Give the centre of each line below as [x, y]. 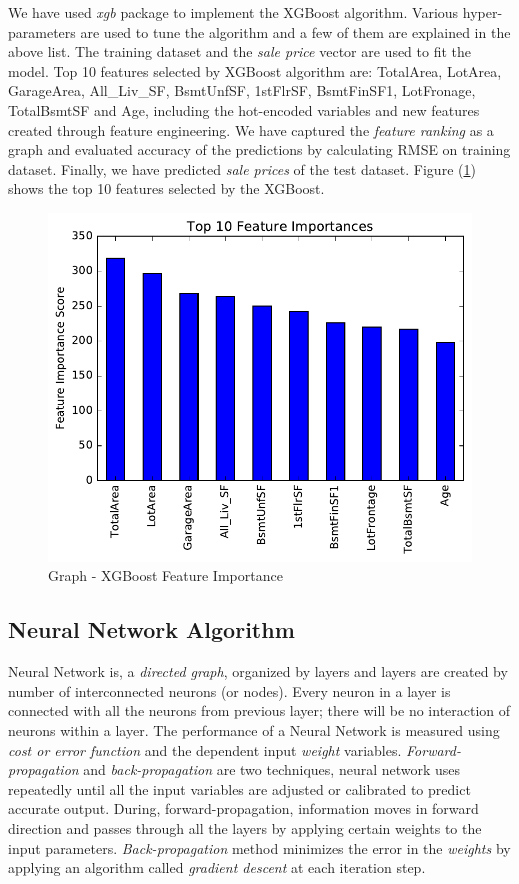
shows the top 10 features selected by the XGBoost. [166, 188]
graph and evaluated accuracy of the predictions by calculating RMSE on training [259, 149]
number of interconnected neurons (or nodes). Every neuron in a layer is [229, 690]
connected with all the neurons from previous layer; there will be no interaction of [259, 710]
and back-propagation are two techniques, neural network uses [272, 769]
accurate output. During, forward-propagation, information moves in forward [243, 808]
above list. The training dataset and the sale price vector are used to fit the [240, 51]
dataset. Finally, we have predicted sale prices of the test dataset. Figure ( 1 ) [242, 168]
